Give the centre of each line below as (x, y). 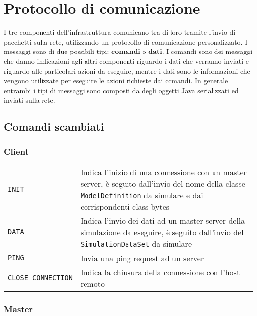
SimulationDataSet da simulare (136, 243)
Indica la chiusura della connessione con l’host (160, 272)
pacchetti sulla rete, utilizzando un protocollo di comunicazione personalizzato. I (126, 41)
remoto (92, 283)
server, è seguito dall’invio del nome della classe (163, 183)
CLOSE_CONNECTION (40, 278)
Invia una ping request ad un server (142, 258)
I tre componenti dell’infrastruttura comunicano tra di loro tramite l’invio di (120, 32)
